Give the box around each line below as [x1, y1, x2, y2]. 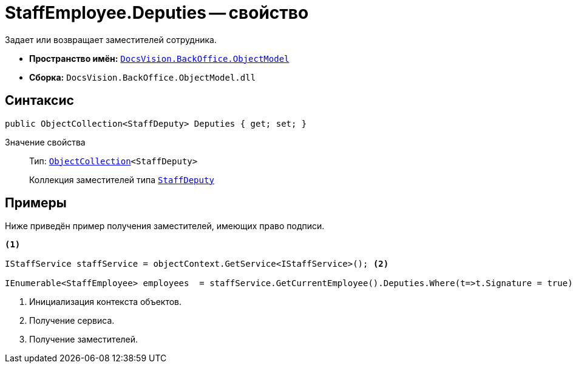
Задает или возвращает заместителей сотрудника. [5, 34, 217, 45]
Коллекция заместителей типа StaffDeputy [29, 174, 214, 185]
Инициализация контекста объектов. [29, 296, 182, 307]
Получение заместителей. [29, 334, 138, 345]
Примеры [5, 195, 67, 211]
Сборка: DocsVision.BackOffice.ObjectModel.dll [29, 72, 256, 82]
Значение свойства [5, 136, 86, 147]
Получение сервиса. [29, 315, 115, 326]
